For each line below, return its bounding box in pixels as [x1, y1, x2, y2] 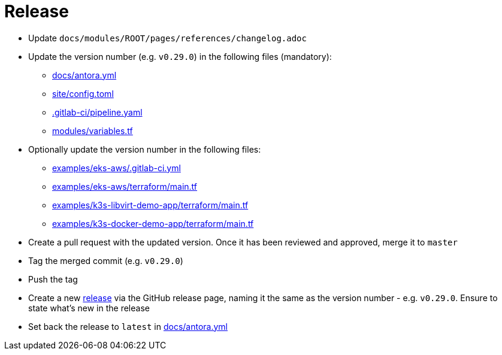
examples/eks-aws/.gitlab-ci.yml [52, 162, 181, 173]
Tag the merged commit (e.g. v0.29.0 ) [28, 255, 183, 266]
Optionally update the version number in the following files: [28, 144, 261, 154]
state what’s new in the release [28, 302, 150, 313]
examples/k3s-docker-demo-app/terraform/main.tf [52, 218, 254, 229]
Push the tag [28, 274, 78, 284]
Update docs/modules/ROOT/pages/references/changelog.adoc [28, 32, 307, 43]
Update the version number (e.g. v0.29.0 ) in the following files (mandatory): [28, 51, 332, 62]
